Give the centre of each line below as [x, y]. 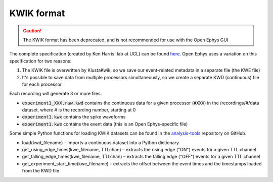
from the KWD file [41, 171]
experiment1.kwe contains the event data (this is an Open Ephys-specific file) [105, 124]
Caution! [32, 31]
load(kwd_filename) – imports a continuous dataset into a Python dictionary [101, 142]
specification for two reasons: [40, 61]
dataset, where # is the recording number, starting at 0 [79, 110]
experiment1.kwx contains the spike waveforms [74, 117]
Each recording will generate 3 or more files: [56, 94]
